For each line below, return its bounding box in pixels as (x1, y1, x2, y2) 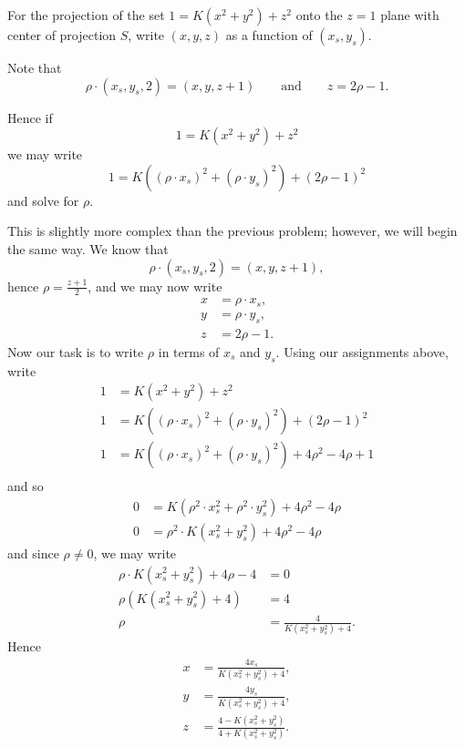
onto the (295, 5, 343, 24)
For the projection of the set (7, 5, 165, 24)
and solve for (7, 190, 79, 210)
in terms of (158, 342, 220, 361)
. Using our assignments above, (275, 342, 449, 361)
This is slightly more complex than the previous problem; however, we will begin (7, 221, 458, 240)
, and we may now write (88, 276, 222, 295)
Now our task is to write (7, 342, 144, 361)
